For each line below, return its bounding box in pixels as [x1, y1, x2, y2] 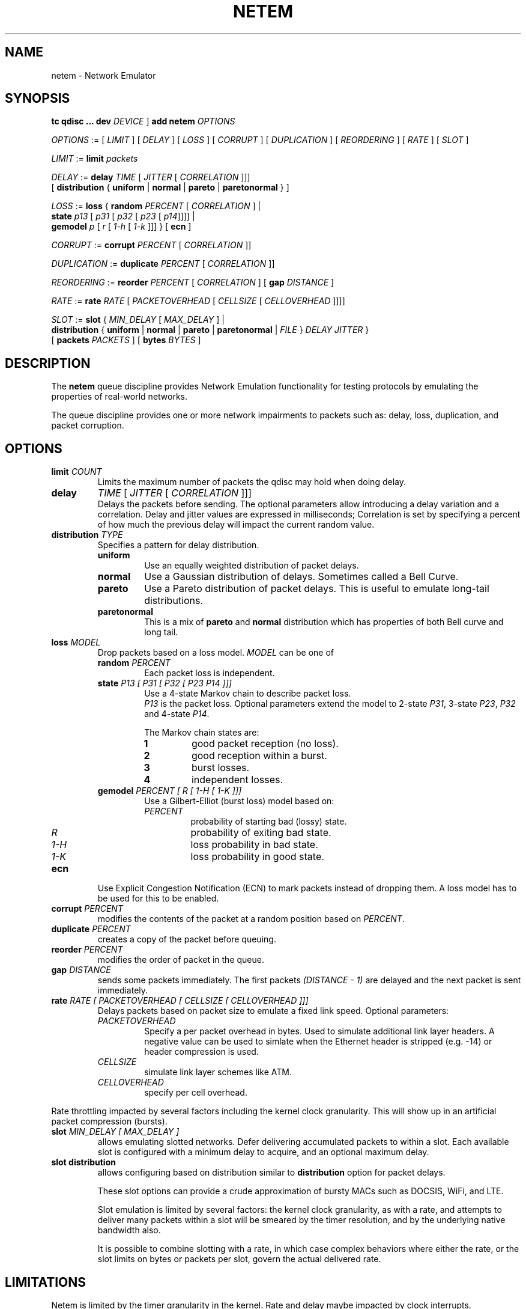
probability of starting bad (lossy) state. [190, 816, 347, 827]
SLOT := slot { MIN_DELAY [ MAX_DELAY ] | [51, 314, 225, 325]
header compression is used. [144, 1046, 259, 1057]
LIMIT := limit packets [51, 153, 138, 164]
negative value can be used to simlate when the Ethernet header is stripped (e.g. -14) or [144, 1036, 492, 1047]
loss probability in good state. [190, 850, 324, 863]
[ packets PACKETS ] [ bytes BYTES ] [51, 335, 201, 346]
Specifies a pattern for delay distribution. [97, 540, 259, 551]
